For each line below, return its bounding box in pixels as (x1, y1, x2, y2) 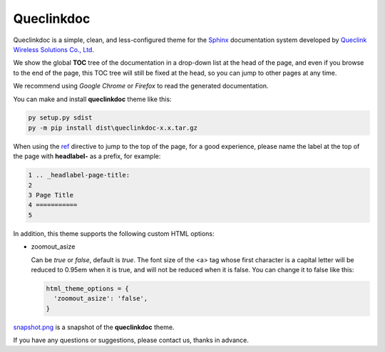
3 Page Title (28, 191, 74, 200)
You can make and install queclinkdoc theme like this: (13, 95, 172, 103)
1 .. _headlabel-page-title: (28, 171, 130, 180)
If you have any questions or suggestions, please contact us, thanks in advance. (13, 336, 249, 345)
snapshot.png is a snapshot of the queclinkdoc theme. (13, 323, 175, 331)
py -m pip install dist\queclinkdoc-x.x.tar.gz (28, 123, 197, 132)
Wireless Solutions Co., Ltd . (13, 45, 94, 53)
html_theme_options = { (46, 284, 130, 292)
